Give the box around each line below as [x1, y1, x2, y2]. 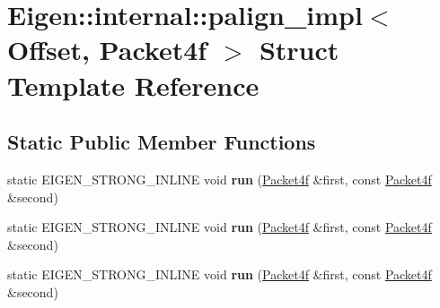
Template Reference [7, 66, 260, 103]
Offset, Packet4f [7, 31, 207, 68]
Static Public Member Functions [7, 128, 316, 156]
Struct [259, 31, 339, 68]
